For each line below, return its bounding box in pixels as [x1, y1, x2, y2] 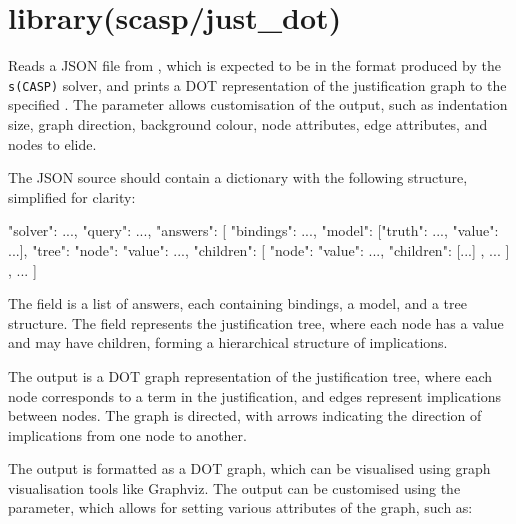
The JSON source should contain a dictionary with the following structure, [8, 167, 468, 188]
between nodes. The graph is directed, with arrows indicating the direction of [8, 405, 482, 426]
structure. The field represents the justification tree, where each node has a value [8, 312, 504, 333]
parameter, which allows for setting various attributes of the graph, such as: [8, 497, 473, 518]
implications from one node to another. [8, 424, 247, 445]
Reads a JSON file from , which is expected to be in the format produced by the [8, 55, 501, 76]
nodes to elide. [8, 133, 97, 154]
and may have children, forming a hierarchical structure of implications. [8, 332, 448, 353]
